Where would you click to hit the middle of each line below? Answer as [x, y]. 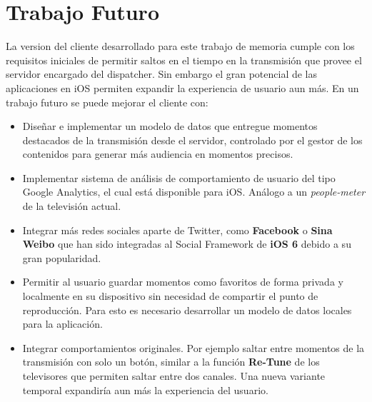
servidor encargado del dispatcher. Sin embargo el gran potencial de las [162, 74]
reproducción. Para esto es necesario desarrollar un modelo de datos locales [187, 310]
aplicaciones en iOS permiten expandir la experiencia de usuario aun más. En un [182, 87]
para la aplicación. [62, 324]
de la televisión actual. [72, 206]
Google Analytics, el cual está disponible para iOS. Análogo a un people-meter [194, 192]
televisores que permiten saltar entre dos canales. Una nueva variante [174, 376]
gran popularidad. [62, 257]
